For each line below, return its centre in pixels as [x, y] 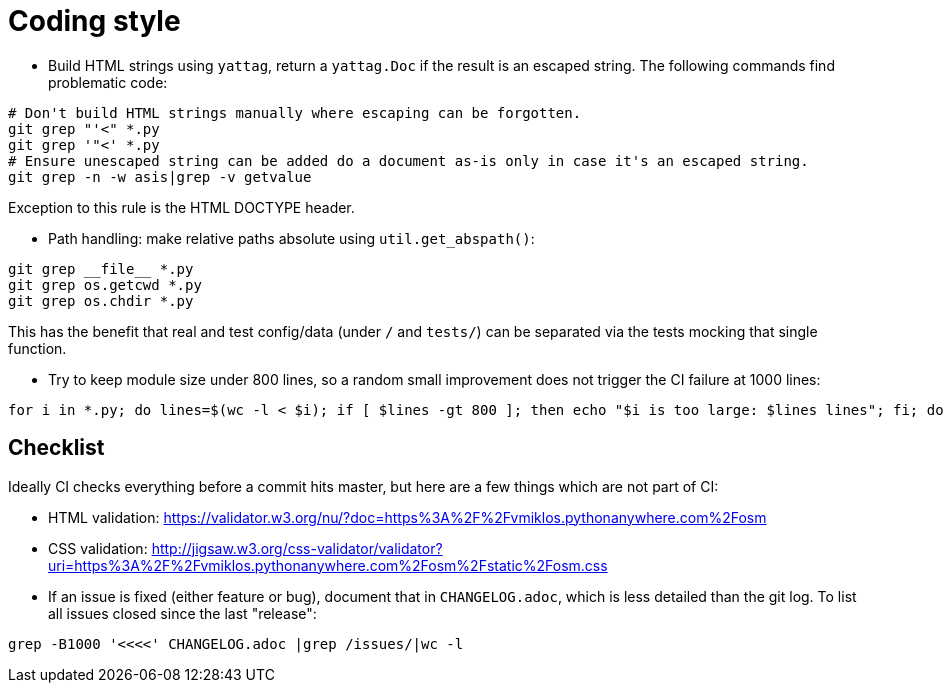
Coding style [94, 21]
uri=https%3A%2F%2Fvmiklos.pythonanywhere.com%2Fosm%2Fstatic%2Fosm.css [328, 565]
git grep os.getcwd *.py [105, 284]
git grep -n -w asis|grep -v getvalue [160, 176]
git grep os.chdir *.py [101, 300]
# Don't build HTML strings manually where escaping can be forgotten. [295, 112]
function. [37, 348]
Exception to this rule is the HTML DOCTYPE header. [181, 207]
